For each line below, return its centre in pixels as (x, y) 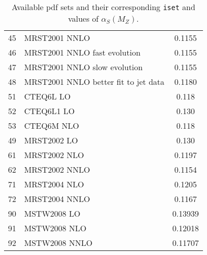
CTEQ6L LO (48, 96)
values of (83, 18)
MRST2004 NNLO (57, 199)
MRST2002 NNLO (57, 169)
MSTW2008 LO (52, 213)
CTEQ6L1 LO (50, 111)
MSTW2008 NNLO (58, 243)
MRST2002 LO (51, 140)
